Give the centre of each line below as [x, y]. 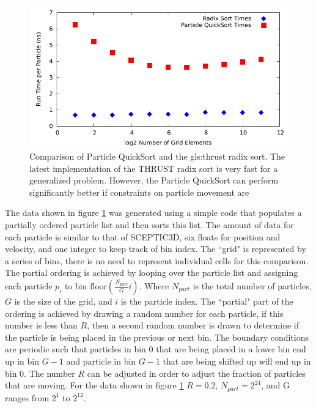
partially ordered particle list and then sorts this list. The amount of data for [149, 225]
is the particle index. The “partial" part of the [207, 301]
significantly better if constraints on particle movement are [139, 192]
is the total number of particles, [252, 286]
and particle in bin [101, 361]
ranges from [27, 397]
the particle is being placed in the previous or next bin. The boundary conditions [157, 337]
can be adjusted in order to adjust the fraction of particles [196, 373]
